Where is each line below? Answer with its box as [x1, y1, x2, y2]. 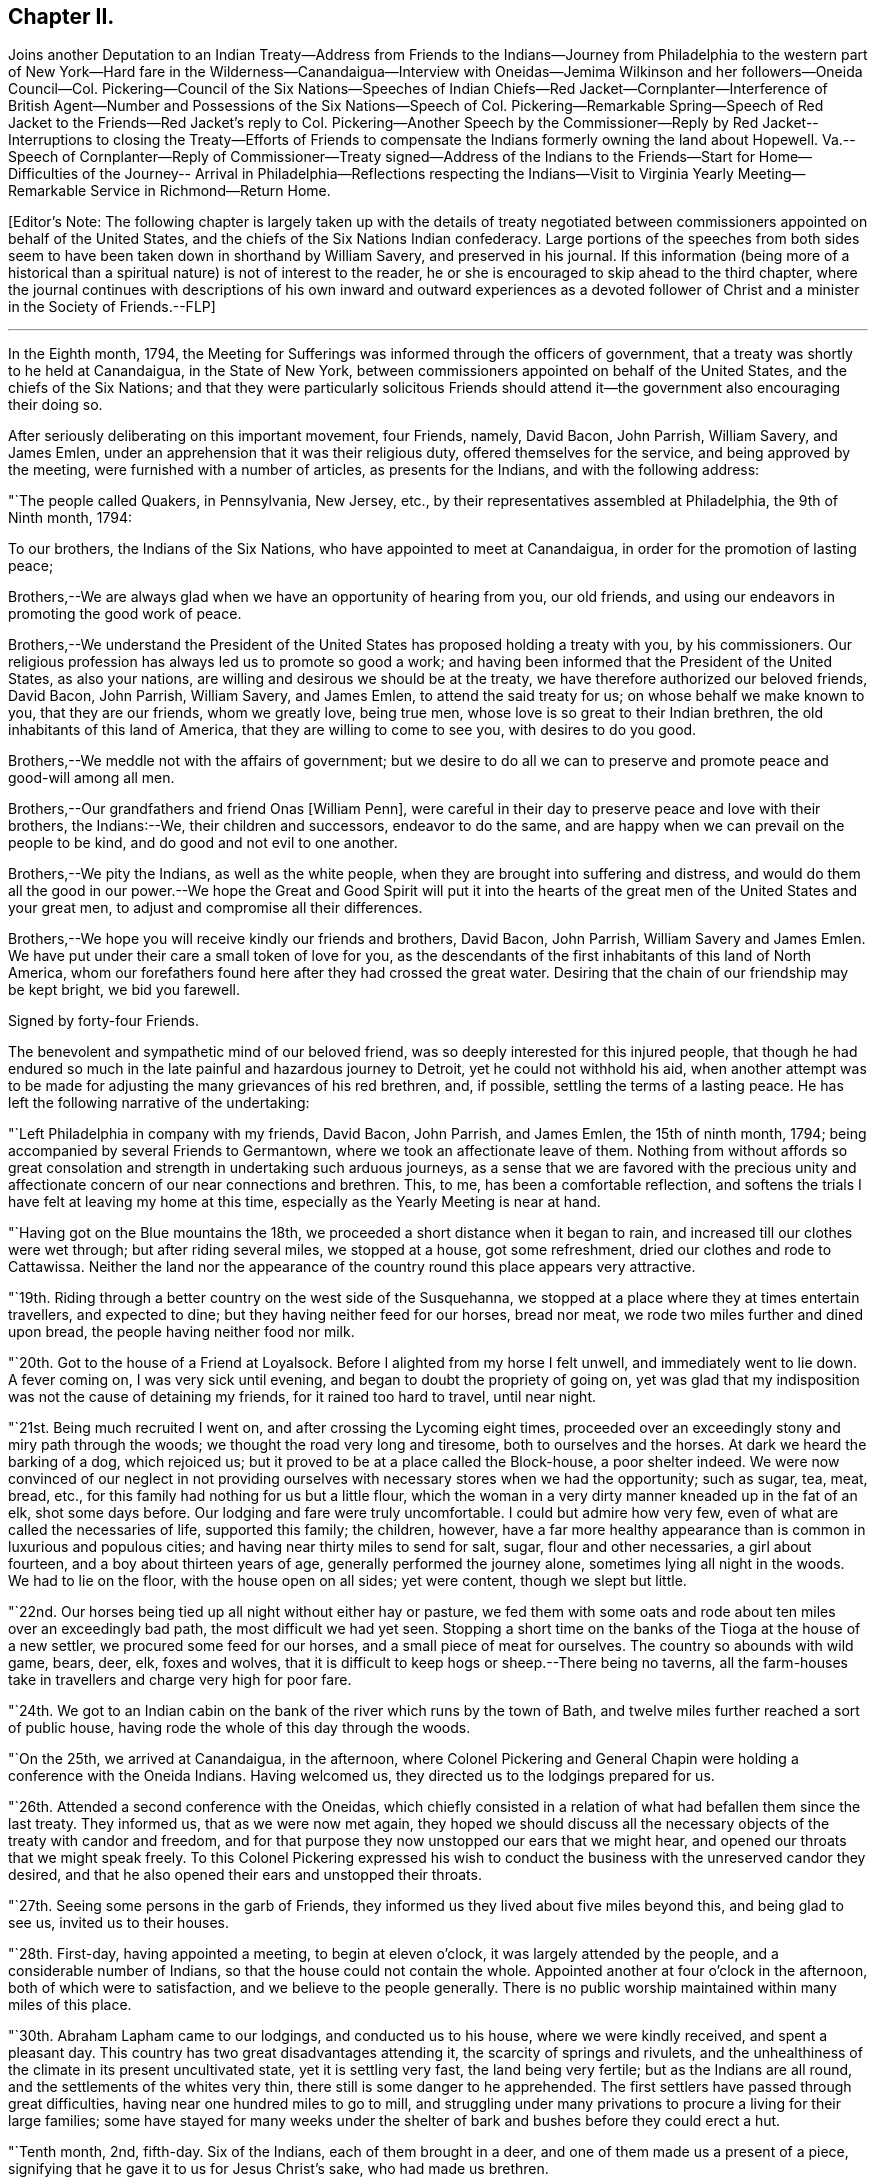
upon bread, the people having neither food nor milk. [8, 1323, 355, 1341]
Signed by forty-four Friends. [8, 1012, 200, 1030]
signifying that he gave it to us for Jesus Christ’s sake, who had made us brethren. [8, 2160, 549, 2178]
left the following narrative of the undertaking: [8, 1094, 310, 1112]
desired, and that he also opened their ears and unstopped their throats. [8, 1866, 482, 1884]
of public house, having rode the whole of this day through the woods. [8, 1719, 471, 1737]
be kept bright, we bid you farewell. [8, 981, 241, 999]
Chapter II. [8, 4, 115, 29]
